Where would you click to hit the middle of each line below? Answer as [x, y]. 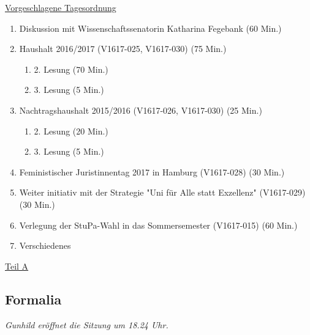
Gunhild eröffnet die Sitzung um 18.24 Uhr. [87, 324]
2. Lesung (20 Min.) [71, 131]
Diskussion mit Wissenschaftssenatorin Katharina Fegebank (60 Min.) [150, 28]
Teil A [17, 266]
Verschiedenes [45, 245]
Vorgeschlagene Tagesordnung [61, 7]
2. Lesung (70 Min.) [71, 69]
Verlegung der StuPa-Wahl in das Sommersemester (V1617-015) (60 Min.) [158, 225]
